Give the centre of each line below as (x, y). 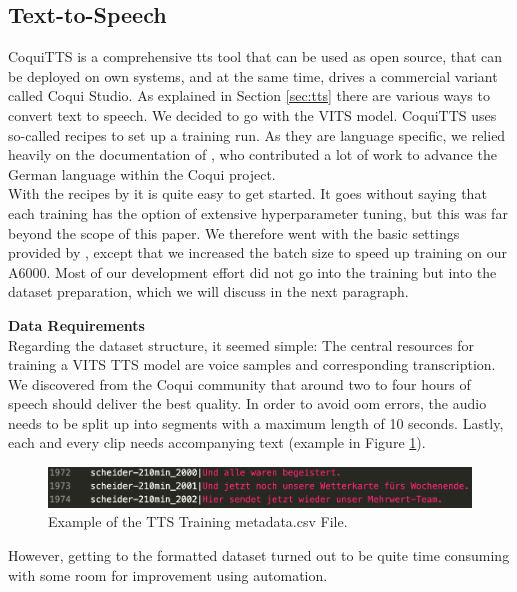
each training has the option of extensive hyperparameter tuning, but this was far (258, 212)
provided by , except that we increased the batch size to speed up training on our (257, 252)
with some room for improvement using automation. (168, 574)
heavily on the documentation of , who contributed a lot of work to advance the (252, 154)
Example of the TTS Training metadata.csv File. (198, 521)
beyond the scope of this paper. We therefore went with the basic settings (234, 232)
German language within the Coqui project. (142, 173)
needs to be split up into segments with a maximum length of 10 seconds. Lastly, (256, 422)
